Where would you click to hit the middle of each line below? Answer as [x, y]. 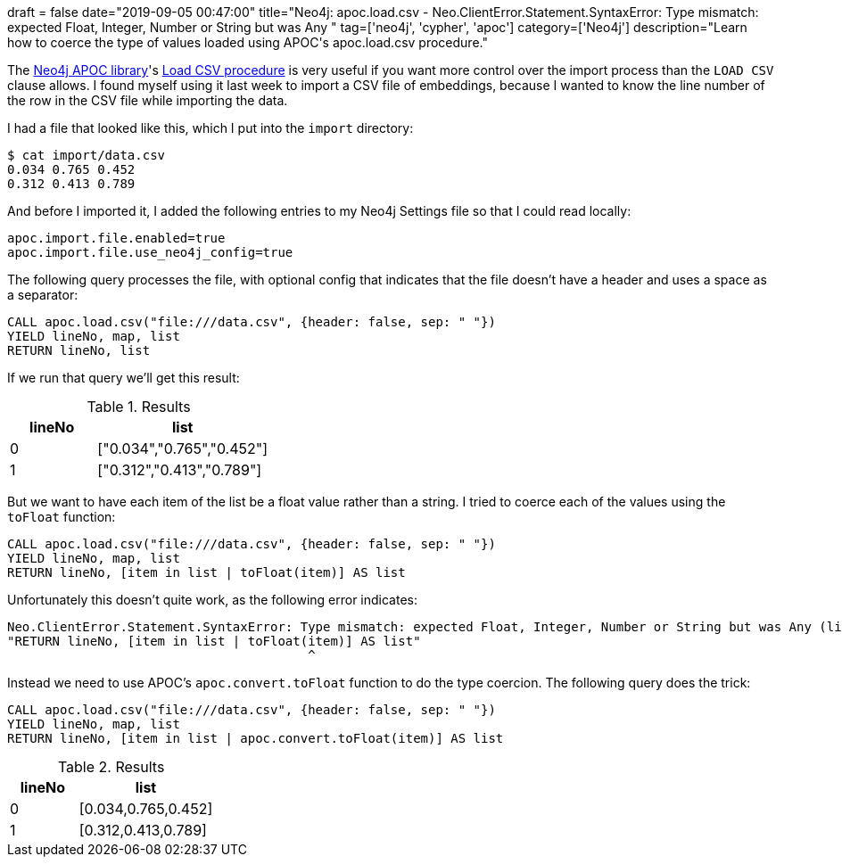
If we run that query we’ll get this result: [124, 378]
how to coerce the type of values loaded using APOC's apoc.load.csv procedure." [248, 42]
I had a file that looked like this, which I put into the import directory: [210, 128]
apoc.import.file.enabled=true [116, 238]
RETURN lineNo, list [79, 350]
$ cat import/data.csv [87, 155]
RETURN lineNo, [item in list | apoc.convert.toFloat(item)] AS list [256, 738]
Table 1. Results [139, 407]
